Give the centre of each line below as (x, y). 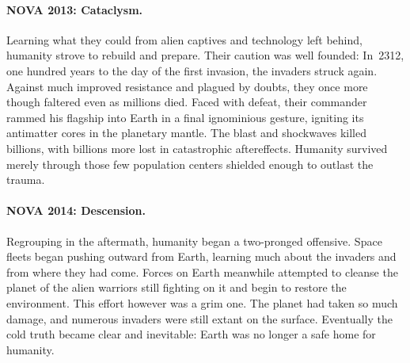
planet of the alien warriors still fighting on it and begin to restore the (177, 287)
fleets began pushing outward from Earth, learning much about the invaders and (201, 256)
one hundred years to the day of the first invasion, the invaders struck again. (192, 70)
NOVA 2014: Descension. (76, 210)
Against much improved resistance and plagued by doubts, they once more (187, 86)
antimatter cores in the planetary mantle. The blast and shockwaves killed (187, 133)
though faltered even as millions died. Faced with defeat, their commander (187, 102)
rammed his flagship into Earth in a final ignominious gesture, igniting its (185, 117)
